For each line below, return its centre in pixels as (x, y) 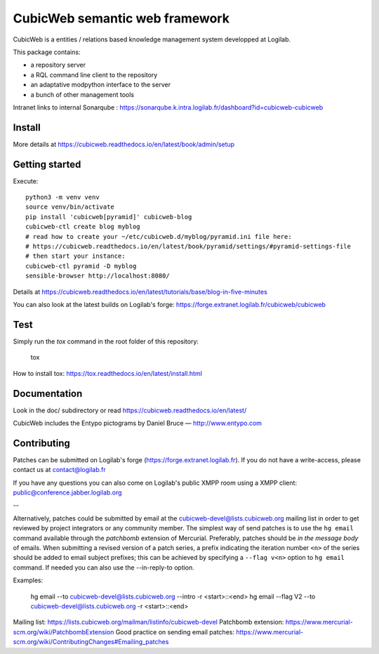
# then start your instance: (75, 256)
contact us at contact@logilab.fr (60, 470)
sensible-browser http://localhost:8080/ (98, 276)
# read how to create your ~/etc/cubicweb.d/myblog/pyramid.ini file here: (159, 236)
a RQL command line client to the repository (94, 74)
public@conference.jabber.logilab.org (67, 492)
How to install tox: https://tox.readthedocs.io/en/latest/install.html (108, 373)
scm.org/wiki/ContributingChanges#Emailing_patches (91, 642)
